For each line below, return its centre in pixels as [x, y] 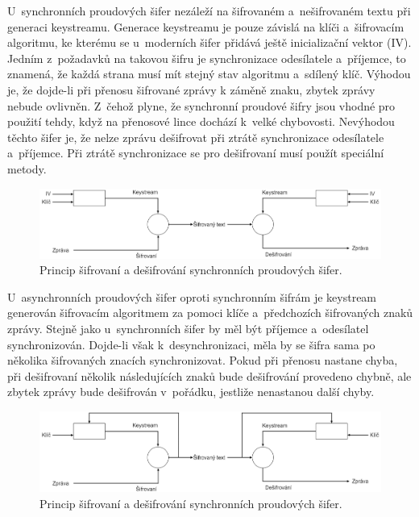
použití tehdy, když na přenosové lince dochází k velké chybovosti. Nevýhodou [201, 121]
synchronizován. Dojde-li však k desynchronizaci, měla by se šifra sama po [191, 344]
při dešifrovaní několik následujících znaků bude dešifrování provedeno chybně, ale [209, 375]
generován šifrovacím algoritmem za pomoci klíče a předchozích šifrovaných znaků [210, 313]
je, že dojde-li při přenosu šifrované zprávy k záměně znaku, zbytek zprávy [191, 89]
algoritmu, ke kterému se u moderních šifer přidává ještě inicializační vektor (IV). [209, 42]
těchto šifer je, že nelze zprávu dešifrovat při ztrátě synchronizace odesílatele [196, 137]
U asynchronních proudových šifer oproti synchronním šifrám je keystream [192, 296]
